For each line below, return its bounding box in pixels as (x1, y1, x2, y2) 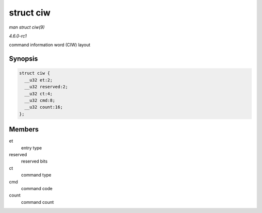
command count (21, 199, 54, 205)
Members (9, 125, 39, 133)
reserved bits (21, 158, 48, 164)
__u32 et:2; (24, 77, 53, 82)
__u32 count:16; (24, 104, 63, 110)
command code (21, 185, 53, 191)
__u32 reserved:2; (24, 84, 68, 90)
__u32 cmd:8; (24, 98, 55, 103)
